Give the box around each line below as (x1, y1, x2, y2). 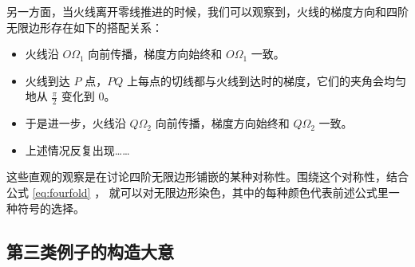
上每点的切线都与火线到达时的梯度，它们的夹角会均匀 (126, 72, 406, 88)
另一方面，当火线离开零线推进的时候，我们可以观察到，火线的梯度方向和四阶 (6, 3, 409, 19)
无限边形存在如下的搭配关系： (6, 18, 163, 35)
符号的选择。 (17, 199, 85, 216)
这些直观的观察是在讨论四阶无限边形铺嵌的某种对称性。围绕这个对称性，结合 (6, 168, 409, 185)
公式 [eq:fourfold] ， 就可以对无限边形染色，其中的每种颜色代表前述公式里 (6, 183, 389, 200)
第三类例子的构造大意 (6, 238, 174, 263)
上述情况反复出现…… (25, 141, 130, 158)
